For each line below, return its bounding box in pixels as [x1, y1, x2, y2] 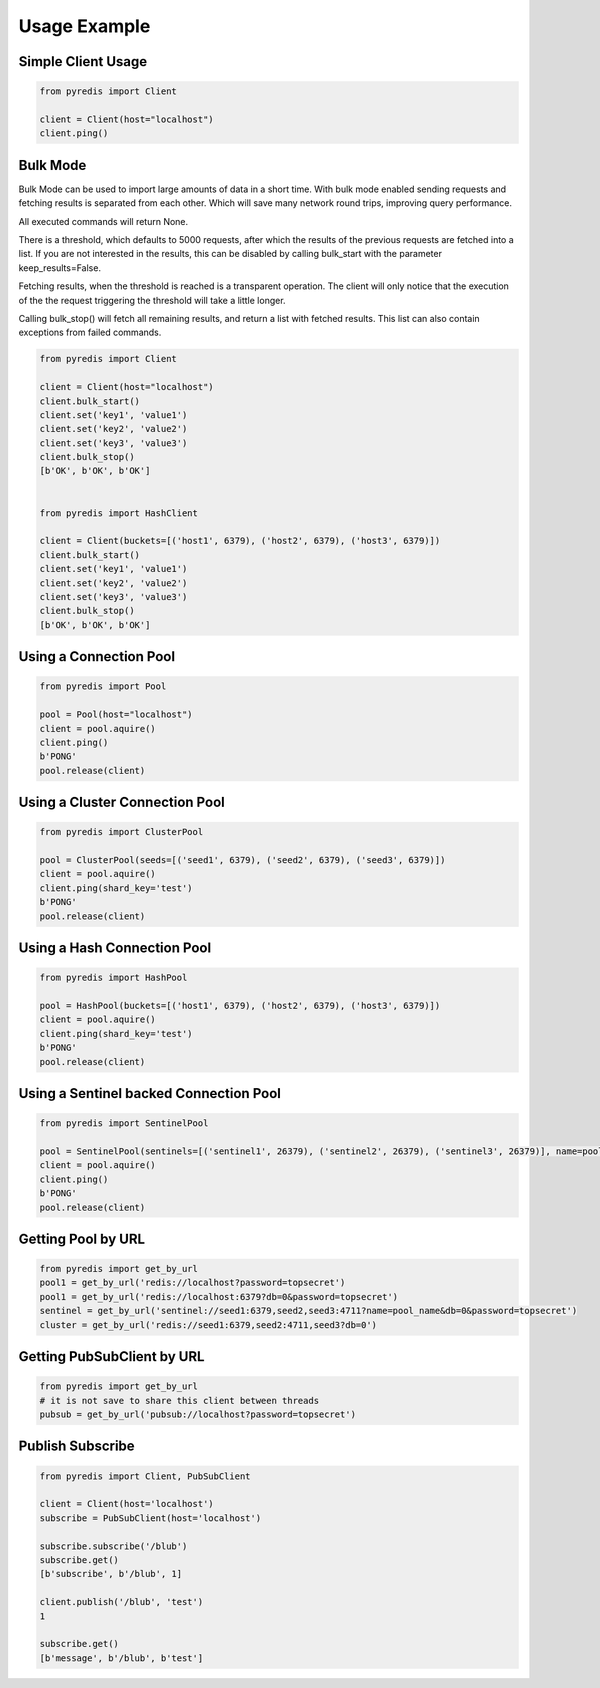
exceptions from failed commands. [18, 326, 162, 339]
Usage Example [18, 15, 151, 37]
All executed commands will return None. [18, 215, 189, 227]
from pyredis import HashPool [39, 972, 188, 984]
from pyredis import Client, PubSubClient [39, 1470, 251, 1482]
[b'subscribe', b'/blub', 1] [39, 1568, 183, 1580]
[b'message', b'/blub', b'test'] [39, 1652, 204, 1664]
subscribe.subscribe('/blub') [39, 1540, 188, 1552]
